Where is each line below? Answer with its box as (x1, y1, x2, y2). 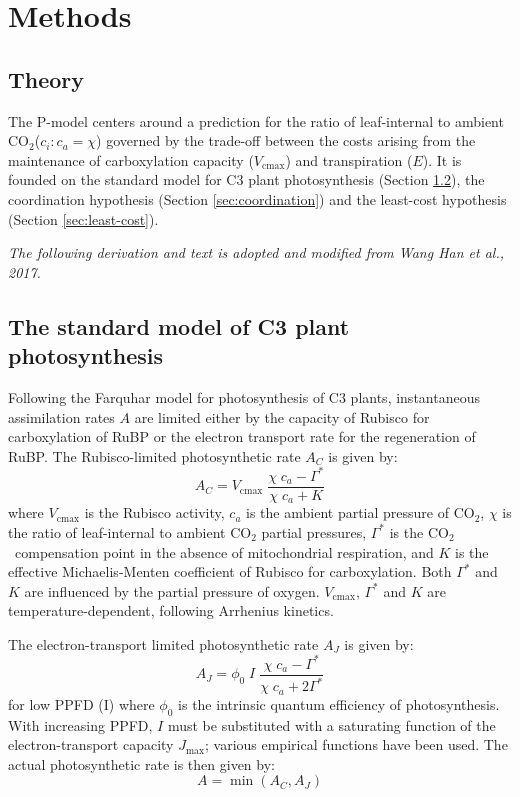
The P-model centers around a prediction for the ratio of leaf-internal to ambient (8, 110, 504, 131)
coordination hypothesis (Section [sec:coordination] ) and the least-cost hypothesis (8, 188, 507, 209)
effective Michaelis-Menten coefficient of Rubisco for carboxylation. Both (8, 561, 452, 582)
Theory (8, 63, 85, 94)
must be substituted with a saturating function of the (167, 714, 496, 735)
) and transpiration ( (285, 149, 413, 170)
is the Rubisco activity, (84, 502, 225, 523)
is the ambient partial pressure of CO (246, 502, 475, 523)
